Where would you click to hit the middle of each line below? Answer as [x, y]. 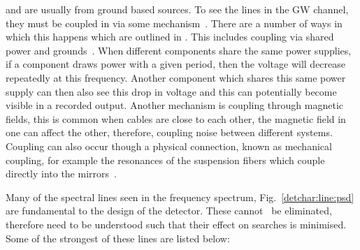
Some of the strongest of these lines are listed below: [118, 238]
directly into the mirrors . [61, 174]
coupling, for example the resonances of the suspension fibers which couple [165, 160]
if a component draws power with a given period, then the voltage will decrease [176, 64]
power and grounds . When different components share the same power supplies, [179, 50]
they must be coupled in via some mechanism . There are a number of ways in [174, 23]
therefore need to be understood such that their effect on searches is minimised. [176, 224]
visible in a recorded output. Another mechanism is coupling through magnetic [175, 105]
